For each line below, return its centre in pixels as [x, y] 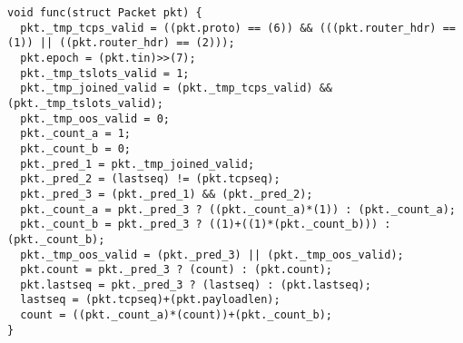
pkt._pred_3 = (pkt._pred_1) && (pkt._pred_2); [167, 194]
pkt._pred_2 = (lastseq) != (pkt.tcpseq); [150, 179]
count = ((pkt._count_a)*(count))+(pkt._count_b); [176, 315]
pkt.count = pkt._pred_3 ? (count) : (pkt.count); [176, 270]
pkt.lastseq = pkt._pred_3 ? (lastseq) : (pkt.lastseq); [196, 284]
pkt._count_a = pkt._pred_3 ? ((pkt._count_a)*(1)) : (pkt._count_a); [238, 209]
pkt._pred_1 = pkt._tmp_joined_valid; [138, 164]
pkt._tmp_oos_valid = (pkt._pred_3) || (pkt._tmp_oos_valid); [212, 255]
